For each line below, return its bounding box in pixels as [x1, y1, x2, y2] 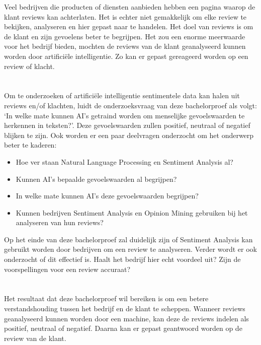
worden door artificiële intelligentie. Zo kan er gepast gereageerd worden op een [4, 50, 248, 61]
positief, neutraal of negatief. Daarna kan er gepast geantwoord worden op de [4, 323, 242, 333]
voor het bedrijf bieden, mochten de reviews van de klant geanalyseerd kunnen [4, 41, 246, 51]
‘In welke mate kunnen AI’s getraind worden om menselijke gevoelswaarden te [4, 110, 245, 120]
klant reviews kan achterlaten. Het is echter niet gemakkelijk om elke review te [4, 11, 247, 22]
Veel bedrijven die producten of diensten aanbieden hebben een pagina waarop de [4, 2, 255, 12]
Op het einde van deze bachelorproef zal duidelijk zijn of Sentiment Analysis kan [4, 234, 253, 244]
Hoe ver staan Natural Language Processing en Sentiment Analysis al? [16, 156, 233, 167]
